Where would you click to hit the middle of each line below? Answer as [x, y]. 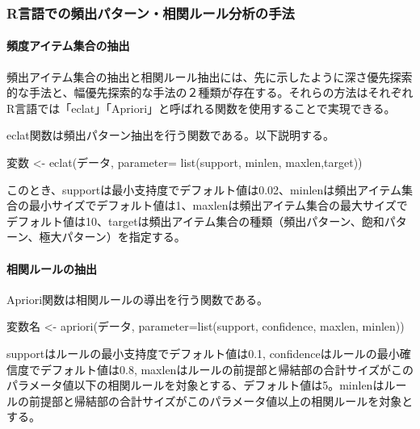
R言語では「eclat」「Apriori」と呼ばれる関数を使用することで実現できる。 [201, 108]
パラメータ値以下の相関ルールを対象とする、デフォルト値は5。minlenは [195, 385]
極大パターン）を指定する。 [112, 237]
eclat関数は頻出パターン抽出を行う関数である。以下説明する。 [170, 135]
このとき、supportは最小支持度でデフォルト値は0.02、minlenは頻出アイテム [204, 189]
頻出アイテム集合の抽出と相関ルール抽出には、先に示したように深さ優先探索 [210, 76]
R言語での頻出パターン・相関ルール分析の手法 [151, 12]
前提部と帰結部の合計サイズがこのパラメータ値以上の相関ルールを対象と [221, 400]
